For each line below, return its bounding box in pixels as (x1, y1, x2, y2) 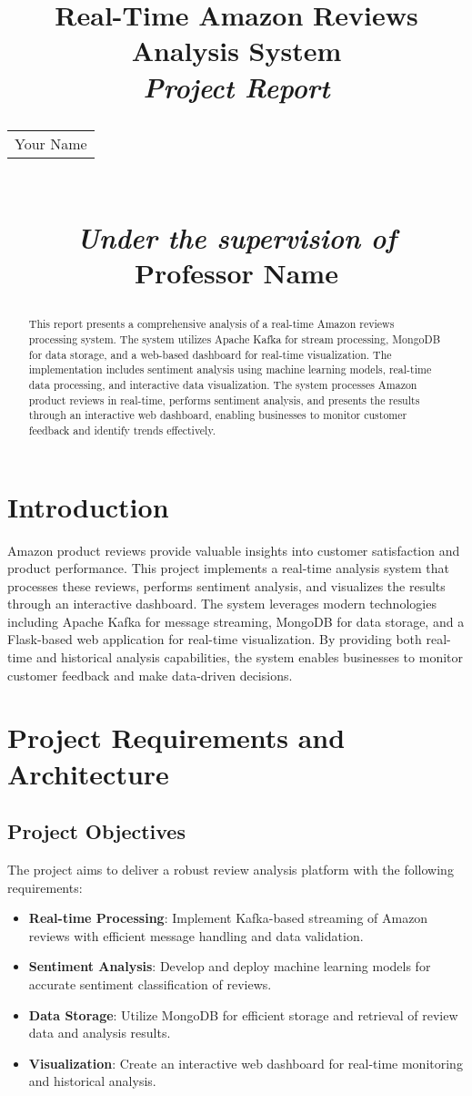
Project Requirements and (7, 719, 346, 756)
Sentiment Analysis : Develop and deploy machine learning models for (28, 957, 431, 976)
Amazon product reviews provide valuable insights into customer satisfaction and (7, 540, 460, 559)
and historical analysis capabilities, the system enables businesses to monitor (35, 648, 464, 667)
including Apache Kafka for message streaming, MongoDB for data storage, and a (7, 611, 465, 630)
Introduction (7, 487, 169, 525)
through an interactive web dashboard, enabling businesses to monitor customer (28, 407, 407, 423)
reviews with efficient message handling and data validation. (28, 926, 364, 945)
